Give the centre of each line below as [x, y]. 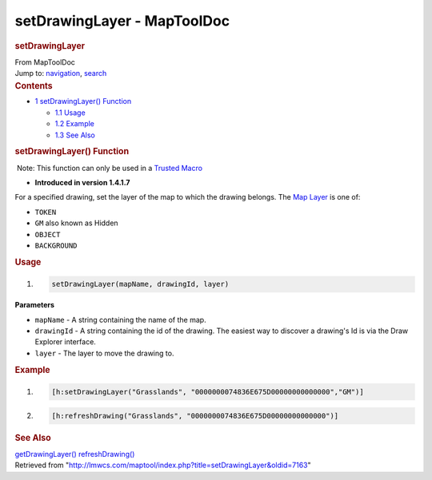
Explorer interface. [65, 342]
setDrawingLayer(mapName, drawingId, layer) [140, 284]
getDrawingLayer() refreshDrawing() [75, 454]
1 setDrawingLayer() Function [83, 101]
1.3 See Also [75, 135]
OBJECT [48, 234]
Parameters [35, 305]
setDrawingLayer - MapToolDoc [122, 21]
